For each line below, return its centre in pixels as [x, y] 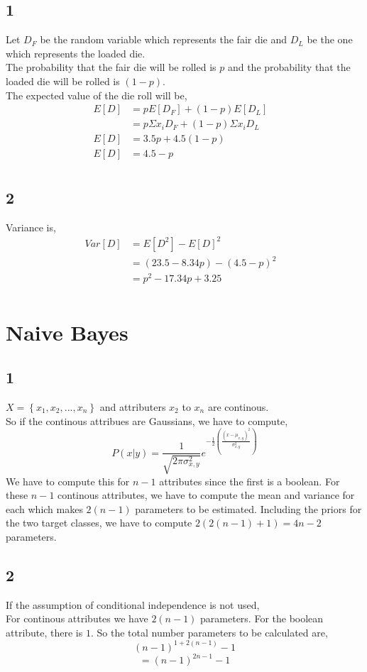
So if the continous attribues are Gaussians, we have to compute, [147, 420]
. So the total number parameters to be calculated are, [209, 632]
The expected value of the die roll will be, [97, 95]
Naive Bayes [67, 332]
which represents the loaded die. [76, 53]
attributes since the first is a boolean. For [250, 481]
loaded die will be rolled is [63, 81]
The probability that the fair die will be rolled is [111, 67]
